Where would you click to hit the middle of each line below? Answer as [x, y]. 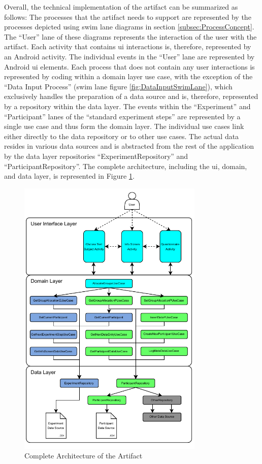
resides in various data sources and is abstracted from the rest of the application [129, 146]
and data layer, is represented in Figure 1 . [69, 176]
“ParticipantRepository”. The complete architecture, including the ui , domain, [126, 166]
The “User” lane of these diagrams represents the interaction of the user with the [130, 36]
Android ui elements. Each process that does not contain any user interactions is [129, 66]
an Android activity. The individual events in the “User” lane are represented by [129, 56]
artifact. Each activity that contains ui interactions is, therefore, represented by [128, 46]
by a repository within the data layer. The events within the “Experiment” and [127, 106]
